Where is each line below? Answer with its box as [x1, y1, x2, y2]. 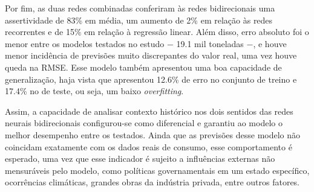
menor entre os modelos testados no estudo [5, 37, 165, 50]
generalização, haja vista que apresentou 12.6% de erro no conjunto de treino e [5, 72, 297, 85]
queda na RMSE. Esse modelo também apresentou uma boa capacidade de [5, 60, 282, 73]
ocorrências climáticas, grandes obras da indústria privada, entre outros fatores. [5, 176, 300, 188]
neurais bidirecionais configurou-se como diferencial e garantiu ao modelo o [5, 117, 283, 129]
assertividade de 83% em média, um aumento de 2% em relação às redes [5, 13, 273, 26]
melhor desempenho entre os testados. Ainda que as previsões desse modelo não [5, 128, 301, 141]
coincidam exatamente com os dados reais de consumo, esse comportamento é [5, 140, 292, 153]
